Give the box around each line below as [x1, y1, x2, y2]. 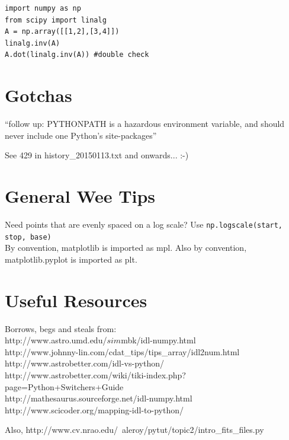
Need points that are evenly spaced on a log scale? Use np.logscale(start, [5, 218, 283, 230]
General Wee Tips [5, 184, 156, 208]
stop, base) [5, 232, 52, 241]
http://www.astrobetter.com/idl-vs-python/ [5, 357, 164, 369]
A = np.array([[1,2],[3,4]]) [5, 27, 120, 36]
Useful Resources [5, 288, 147, 312]
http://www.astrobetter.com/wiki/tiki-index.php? [5, 369, 186, 381]
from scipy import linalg [5, 15, 107, 24]
